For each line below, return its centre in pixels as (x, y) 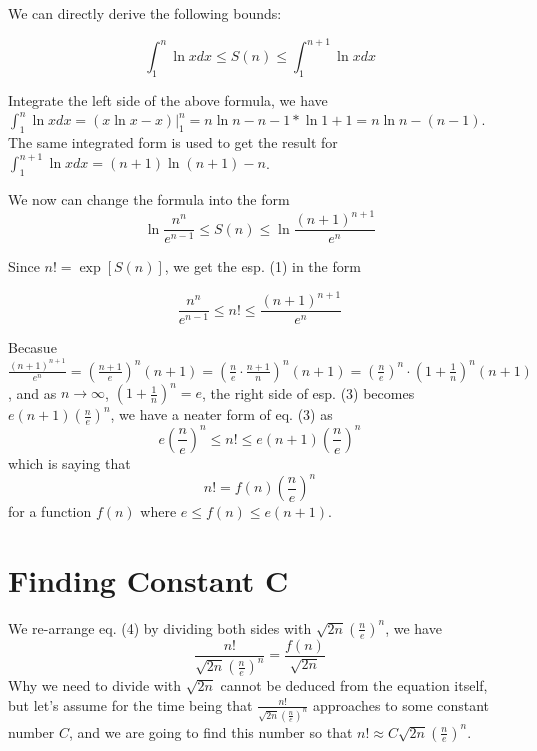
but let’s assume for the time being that (130, 704)
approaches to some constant (401, 704)
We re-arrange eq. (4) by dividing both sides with (160, 627)
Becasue (32, 347)
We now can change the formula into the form (149, 199)
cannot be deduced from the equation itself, (354, 685)
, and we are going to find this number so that (211, 731)
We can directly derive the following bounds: (145, 13)
